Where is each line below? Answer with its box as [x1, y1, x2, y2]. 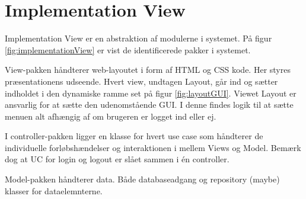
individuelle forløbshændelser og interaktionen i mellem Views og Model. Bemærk [5, 141, 301, 153]
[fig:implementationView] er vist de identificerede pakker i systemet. [5, 43, 251, 56]
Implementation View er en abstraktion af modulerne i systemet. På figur [5, 32, 272, 44]
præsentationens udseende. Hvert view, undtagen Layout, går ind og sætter [5, 75, 278, 87]
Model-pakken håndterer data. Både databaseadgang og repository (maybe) [5, 173, 280, 185]
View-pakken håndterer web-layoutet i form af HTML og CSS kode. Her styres [5, 63, 291, 76]
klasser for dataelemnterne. [5, 184, 103, 197]
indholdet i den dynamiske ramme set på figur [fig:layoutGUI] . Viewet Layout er [5, 86, 297, 99]
